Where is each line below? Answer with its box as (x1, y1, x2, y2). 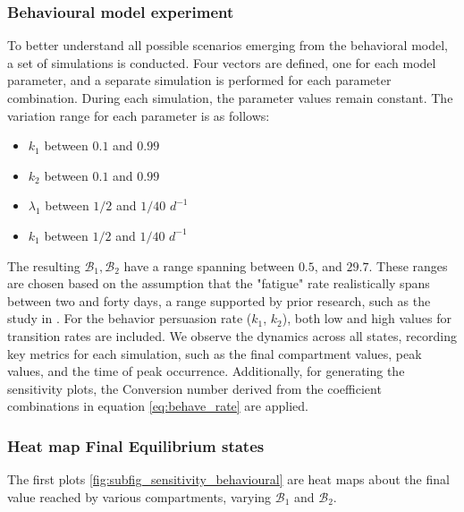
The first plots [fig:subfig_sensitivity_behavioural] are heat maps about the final (7, 470, 450, 489)
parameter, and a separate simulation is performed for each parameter (7, 71, 392, 90)
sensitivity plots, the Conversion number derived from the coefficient (7, 379, 382, 397)
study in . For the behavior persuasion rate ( (7, 309, 252, 328)
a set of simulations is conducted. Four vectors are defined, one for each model (7, 53, 436, 72)
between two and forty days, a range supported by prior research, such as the (7, 291, 431, 310)
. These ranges (368, 256, 448, 275)
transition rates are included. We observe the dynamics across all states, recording (7, 326, 457, 345)
